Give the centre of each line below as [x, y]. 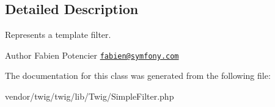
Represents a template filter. [58, 35]
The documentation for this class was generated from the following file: [138, 76]
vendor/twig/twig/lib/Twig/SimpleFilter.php [90, 96]
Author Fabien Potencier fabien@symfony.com [92, 55]
